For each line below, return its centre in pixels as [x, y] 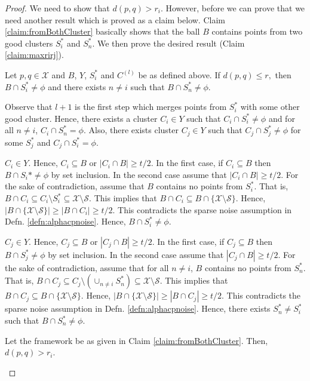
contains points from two [257, 31]
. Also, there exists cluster [131, 130]
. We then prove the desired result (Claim [168, 43]
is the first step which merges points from [151, 107]
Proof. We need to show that [57, 8]
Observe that [29, 107]
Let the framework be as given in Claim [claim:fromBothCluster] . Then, [136, 340]
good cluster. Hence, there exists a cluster [81, 118]
